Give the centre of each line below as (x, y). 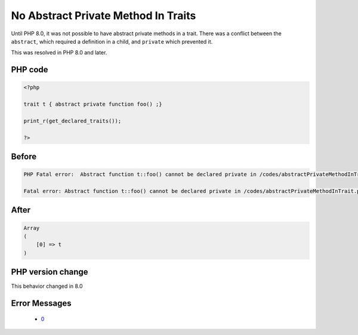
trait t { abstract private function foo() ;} (93, 104)
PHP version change (50, 272)
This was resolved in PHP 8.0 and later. (59, 53)
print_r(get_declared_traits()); (72, 121)
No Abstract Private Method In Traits (104, 16)
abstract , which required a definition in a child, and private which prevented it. (112, 41)
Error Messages (41, 304)
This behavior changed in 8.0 (47, 286)
